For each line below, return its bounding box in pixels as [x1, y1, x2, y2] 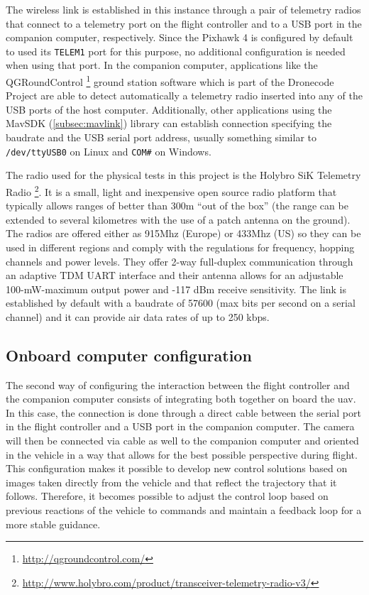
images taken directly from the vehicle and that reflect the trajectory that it [6, 474, 337, 489]
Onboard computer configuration [6, 344, 252, 366]
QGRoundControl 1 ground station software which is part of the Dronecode [6, 72, 334, 89]
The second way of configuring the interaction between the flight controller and [6, 377, 350, 392]
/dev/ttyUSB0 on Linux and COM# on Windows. [6, 143, 211, 158]
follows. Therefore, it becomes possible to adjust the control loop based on [6, 488, 329, 503]
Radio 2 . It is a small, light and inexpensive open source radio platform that [6, 182, 337, 199]
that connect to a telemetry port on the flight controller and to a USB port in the [6, 16, 362, 31]
